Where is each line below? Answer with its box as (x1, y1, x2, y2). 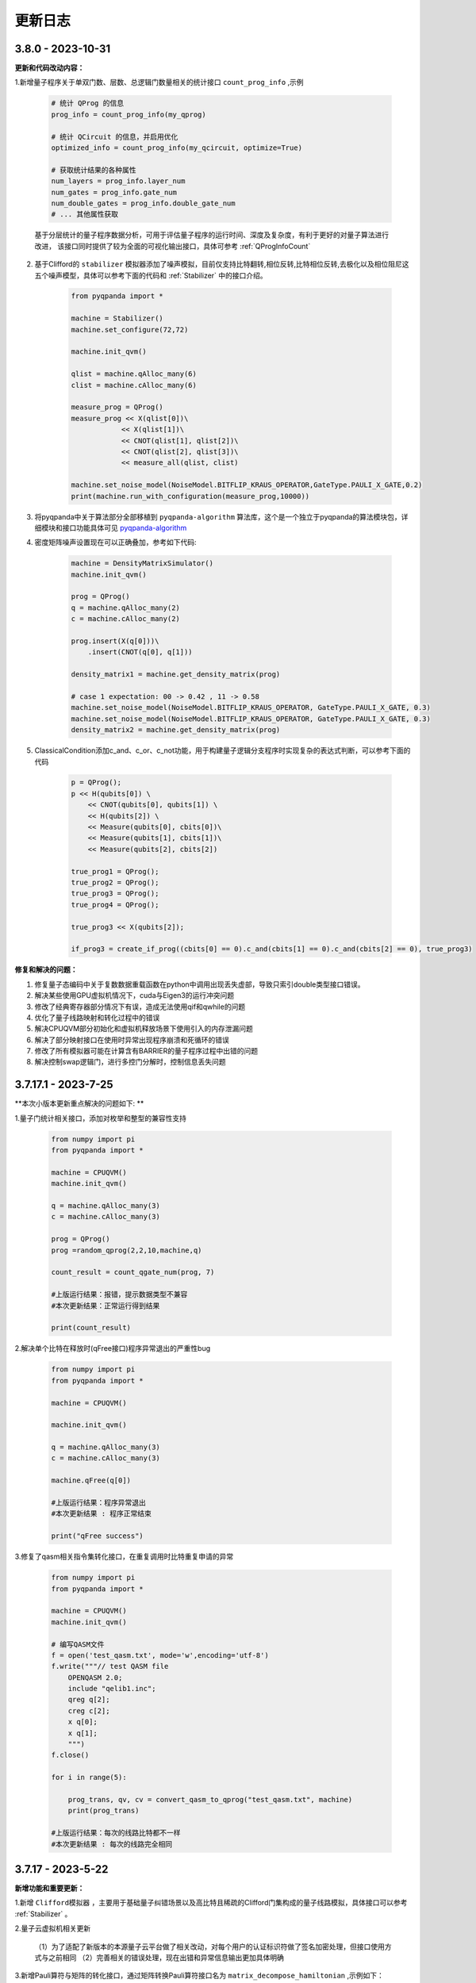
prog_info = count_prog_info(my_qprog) (51, 109, 206, 119)
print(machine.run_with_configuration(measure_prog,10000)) (71, 492, 310, 501)
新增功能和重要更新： (14, 1884, 85, 1893)
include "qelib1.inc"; (67, 1684, 156, 1693)
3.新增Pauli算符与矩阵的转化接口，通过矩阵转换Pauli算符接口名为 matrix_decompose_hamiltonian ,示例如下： (14, 1971, 385, 1981)
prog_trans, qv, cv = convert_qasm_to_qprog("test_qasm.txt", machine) (67, 1795, 353, 1804)
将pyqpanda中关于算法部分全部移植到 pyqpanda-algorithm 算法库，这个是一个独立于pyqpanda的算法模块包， (34, 512, 402, 521)
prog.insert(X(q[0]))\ (71, 637, 159, 646)
